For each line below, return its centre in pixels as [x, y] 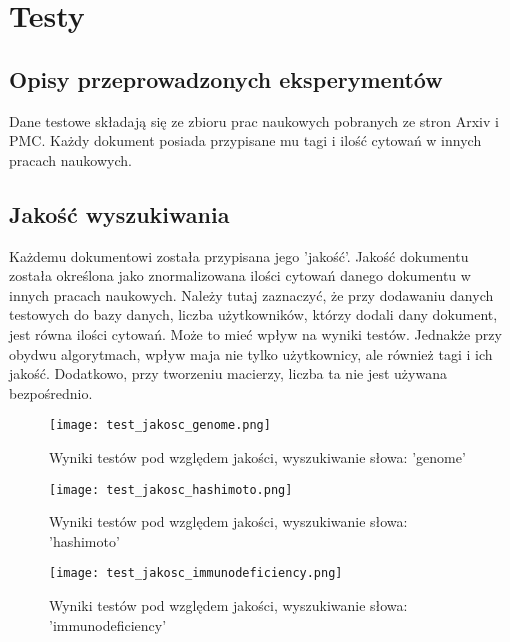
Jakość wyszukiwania [119, 213]
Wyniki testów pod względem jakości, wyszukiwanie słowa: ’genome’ [257, 456]
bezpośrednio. [51, 392]
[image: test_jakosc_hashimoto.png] [171, 489]
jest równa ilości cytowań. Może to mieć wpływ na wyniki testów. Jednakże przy [255, 333]
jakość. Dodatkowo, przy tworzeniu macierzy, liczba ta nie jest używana [228, 373]
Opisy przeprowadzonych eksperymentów [226, 78]
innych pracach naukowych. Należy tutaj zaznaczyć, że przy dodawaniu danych [251, 294]
